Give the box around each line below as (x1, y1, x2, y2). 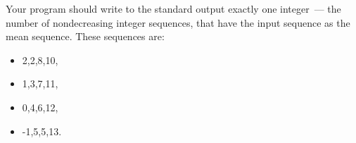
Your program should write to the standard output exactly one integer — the (6, 1, 341, 15)
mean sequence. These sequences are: (6, 29, 165, 44)
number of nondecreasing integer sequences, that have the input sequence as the (6, 15, 350, 30)
